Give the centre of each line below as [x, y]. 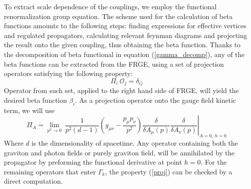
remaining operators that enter [50, 171]
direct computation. [33, 181]
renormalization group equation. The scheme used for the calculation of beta [118, 16]
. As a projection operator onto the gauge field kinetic [156, 100]
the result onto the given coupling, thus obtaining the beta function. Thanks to [122, 45]
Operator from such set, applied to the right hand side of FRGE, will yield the [121, 90]
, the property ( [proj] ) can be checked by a [169, 171]
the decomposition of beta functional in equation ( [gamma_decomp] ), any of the [124, 54]
